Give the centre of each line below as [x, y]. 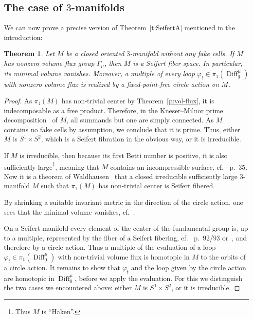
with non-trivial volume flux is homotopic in [124, 257]
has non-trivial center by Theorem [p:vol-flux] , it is [138, 101]
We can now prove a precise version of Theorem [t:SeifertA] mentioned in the [119, 28]
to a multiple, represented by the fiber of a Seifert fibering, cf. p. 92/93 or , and [126, 237]
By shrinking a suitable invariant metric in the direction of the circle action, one [124, 202]
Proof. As [18, 101]
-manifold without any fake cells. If [182, 53]
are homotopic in [29, 278]
